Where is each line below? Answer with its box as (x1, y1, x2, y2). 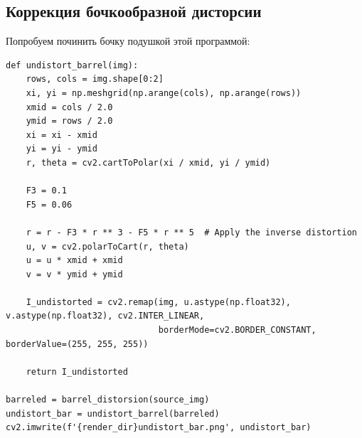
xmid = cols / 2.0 (26, 102, 113, 112)
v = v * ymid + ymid (26, 269, 123, 279)
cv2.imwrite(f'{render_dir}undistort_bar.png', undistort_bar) (6, 422, 312, 433)
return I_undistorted (26, 366, 128, 377)
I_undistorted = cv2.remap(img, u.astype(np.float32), (26, 297, 291, 307)
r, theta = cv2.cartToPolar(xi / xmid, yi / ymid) (26, 157, 271, 168)
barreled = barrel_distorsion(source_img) (6, 395, 210, 405)
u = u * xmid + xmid (26, 255, 123, 266)
